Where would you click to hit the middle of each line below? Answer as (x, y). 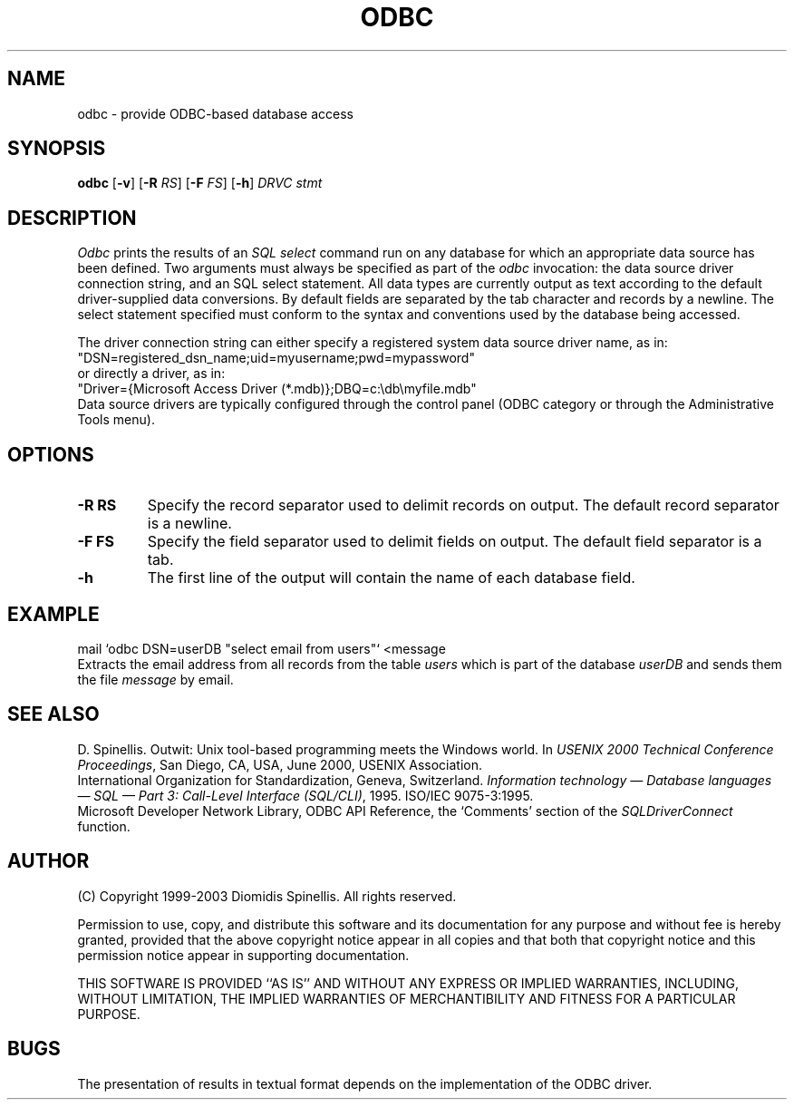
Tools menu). (116, 420)
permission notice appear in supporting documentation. (243, 955)
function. (104, 826)
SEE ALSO (53, 714)
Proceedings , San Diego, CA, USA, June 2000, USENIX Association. (280, 764)
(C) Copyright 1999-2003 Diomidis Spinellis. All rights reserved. (267, 896)
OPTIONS (51, 454)
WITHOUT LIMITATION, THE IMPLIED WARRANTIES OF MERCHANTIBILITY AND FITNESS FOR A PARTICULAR (407, 998)
